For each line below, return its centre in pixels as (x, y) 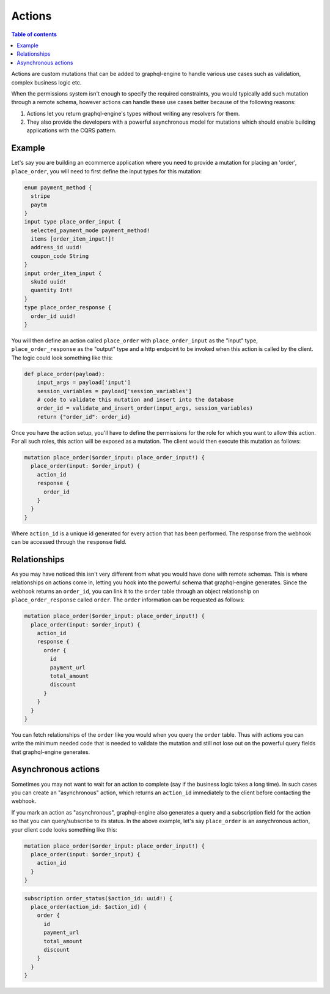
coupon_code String (60, 256)
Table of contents (34, 34)
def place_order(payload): (64, 374)
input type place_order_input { (73, 222)
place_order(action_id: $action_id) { (89, 907)
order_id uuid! (53, 316)
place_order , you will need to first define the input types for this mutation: (107, 171)
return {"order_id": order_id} (84, 417)
